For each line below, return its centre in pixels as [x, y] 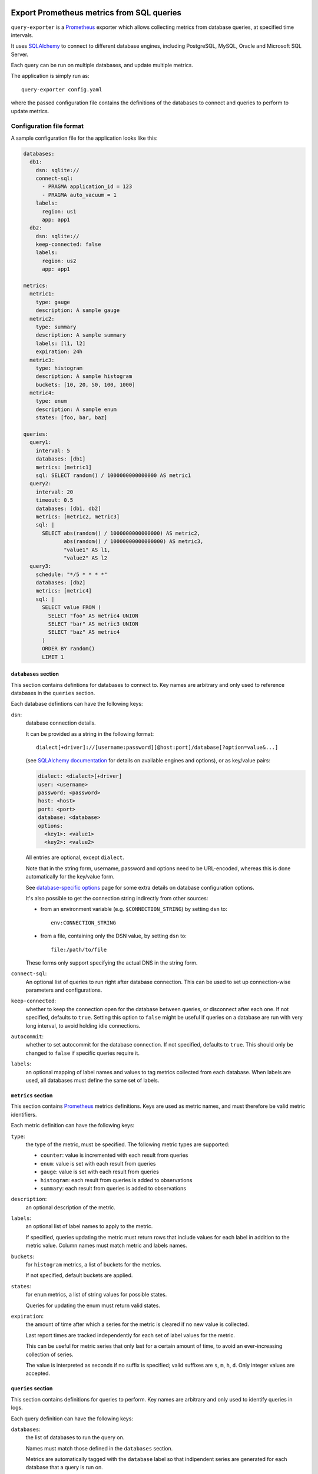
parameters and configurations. [64, 990]
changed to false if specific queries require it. [82, 1053]
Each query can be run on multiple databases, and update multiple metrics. [102, 65]
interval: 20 [54, 492]
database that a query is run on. [64, 1468]
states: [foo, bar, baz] [72, 418]
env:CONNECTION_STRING [84, 922]
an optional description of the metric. [71, 1207]
